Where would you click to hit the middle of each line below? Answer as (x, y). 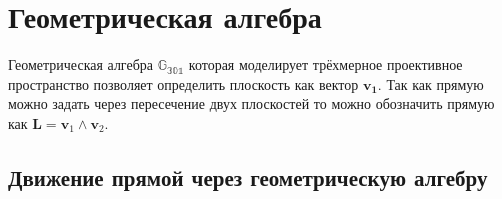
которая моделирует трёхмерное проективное (325, 64)
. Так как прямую (430, 83)
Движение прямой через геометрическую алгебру (248, 176)
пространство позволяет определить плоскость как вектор (183, 83)
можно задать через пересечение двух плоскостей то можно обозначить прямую (251, 103)
